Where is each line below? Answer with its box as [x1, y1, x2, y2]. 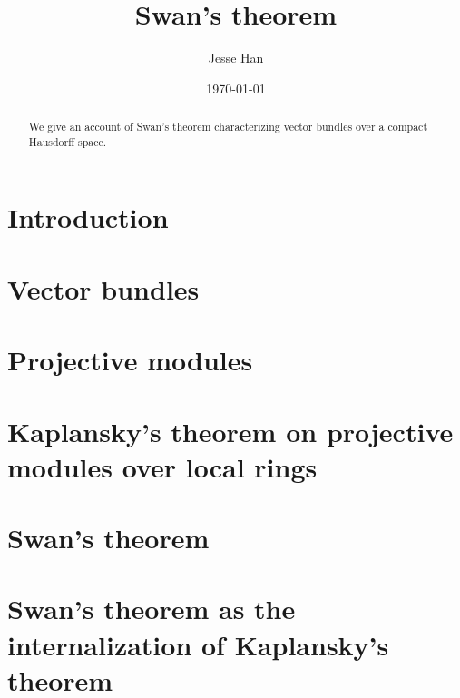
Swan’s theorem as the [7, 590, 296, 627]
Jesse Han [208, 48, 264, 67]
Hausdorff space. [28, 133, 107, 149]
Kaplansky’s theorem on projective [7, 412, 454, 449]
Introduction [7, 199, 169, 236]
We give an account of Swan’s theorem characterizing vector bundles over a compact [28, 119, 428, 134]
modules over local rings [7, 447, 318, 485]
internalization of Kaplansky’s [7, 625, 389, 663]
